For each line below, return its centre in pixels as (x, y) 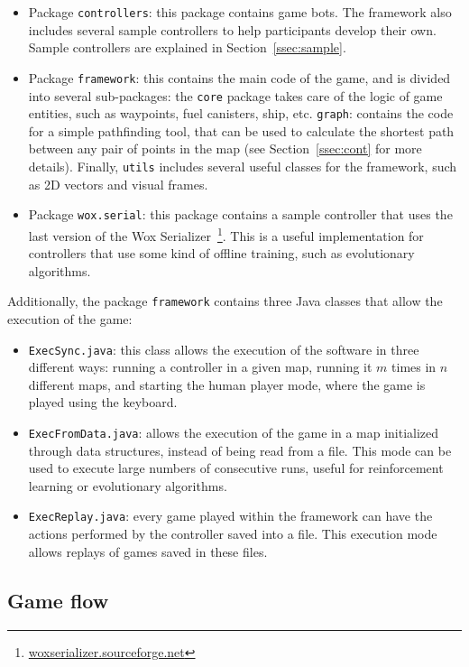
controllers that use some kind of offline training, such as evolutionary (221, 253)
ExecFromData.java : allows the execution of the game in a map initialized (234, 433)
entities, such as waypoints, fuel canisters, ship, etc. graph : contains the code (241, 113)
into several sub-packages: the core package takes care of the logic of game (235, 95)
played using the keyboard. (103, 402)
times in (414, 367)
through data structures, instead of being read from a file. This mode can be (240, 450)
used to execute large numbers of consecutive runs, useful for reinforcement (236, 468)
